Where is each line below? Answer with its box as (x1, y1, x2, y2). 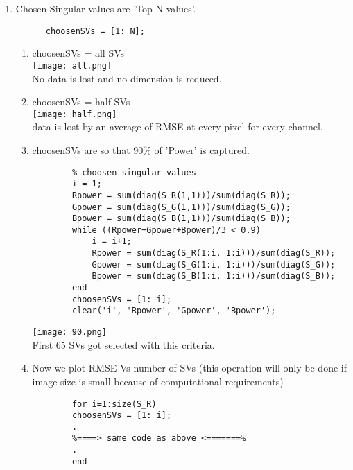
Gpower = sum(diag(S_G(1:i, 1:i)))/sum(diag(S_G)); (92, 259, 336, 270)
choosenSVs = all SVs (32, 46, 125, 60)
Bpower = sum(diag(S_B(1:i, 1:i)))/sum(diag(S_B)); (92, 271, 336, 281)
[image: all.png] (32, 60, 112, 71)
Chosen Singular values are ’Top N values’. (15, 1, 196, 15)
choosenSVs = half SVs (32, 94, 130, 109)
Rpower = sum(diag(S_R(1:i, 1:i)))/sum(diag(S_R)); (92, 248, 336, 259)
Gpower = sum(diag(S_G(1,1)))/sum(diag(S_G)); (71, 202, 291, 212)
